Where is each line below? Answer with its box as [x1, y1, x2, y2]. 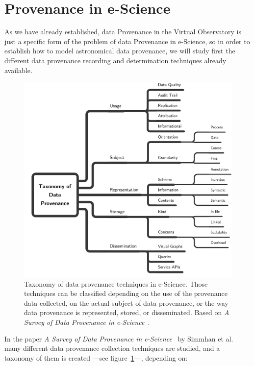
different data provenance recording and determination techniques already [4, 55, 227, 65]
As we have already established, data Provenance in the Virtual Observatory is [4, 26, 241, 37]
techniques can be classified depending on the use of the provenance [24, 288, 228, 298]
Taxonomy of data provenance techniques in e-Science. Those [24, 278, 208, 289]
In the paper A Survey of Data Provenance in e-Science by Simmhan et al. [4, 333, 233, 343]
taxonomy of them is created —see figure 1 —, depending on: [4, 352, 188, 363]
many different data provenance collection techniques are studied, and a [4, 343, 220, 353]
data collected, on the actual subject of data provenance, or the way [24, 297, 229, 308]
